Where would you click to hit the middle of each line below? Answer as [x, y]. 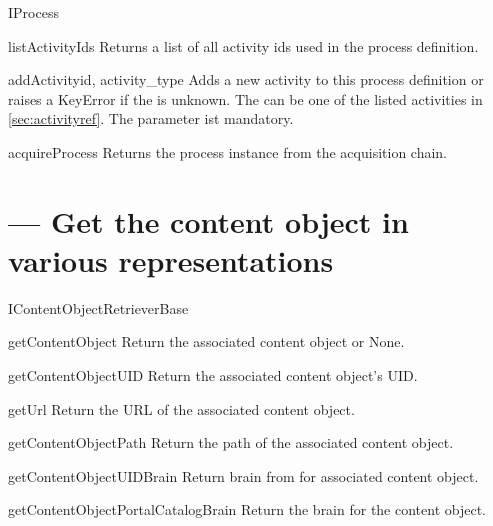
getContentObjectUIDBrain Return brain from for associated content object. [243, 475]
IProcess [33, 12]
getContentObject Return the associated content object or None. [206, 341]
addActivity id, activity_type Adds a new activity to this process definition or [246, 79]
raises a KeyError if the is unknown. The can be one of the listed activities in [245, 98]
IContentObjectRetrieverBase [98, 307]
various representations [171, 259]
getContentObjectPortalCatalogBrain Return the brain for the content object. [247, 509]
